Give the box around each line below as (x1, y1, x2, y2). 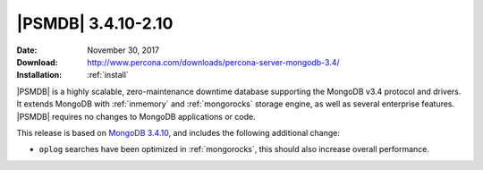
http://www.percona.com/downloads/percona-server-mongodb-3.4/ (87, 56, 340, 67)
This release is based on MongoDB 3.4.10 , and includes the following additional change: (16, 127, 340, 138)
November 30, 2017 (87, 45, 160, 55)
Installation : (16, 70, 63, 81)
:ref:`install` (87, 70, 129, 81)
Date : (16, 45, 38, 55)
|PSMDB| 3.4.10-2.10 (16, 13, 174, 33)
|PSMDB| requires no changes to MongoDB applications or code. (16, 111, 256, 122)
